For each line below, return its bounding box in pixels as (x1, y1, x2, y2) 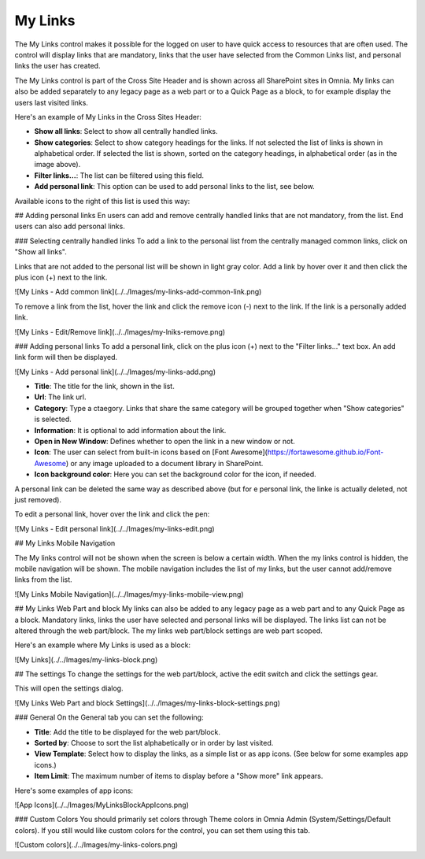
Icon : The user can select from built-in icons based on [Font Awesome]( (34, 447, 268, 457)
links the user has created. (14, 61, 101, 71)
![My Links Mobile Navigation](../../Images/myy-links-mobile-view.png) (14, 589, 244, 598)
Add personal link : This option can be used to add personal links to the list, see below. (34, 182, 315, 191)
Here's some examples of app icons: (14, 786, 134, 795)
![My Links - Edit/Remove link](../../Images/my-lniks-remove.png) (14, 327, 226, 336)
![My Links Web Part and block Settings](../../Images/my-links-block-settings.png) (14, 698, 281, 708)
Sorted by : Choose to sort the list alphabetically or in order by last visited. (34, 739, 274, 748)
